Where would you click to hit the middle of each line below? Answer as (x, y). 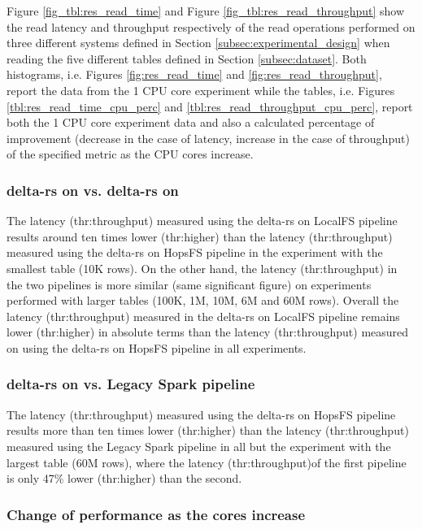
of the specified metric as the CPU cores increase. (130, 154)
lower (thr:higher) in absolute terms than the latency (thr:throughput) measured (208, 332)
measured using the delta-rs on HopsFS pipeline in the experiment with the (195, 252)
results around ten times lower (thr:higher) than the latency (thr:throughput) (200, 236)
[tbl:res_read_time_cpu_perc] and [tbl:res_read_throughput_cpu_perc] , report (210, 106)
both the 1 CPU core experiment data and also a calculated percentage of (191, 122)
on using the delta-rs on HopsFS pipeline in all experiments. (157, 347)
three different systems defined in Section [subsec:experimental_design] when (198, 43)
